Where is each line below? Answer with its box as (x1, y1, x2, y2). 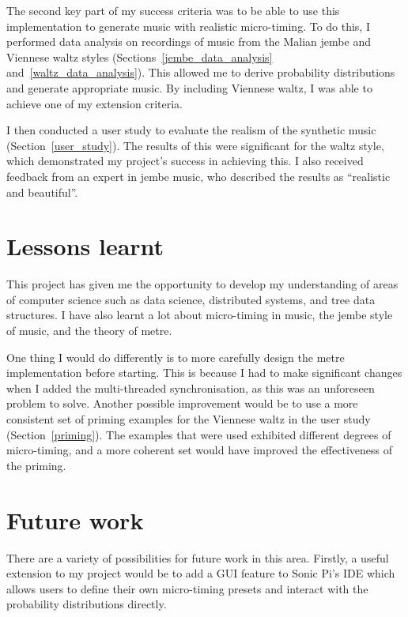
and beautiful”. (6, 183, 78, 200)
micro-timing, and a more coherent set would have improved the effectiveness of (6, 442, 392, 458)
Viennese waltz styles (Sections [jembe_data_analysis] (6, 48, 273, 65)
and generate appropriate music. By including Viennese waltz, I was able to (6, 79, 372, 96)
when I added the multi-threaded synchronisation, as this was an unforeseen (6, 379, 375, 396)
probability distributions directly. (6, 596, 167, 612)
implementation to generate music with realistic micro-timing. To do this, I (6, 17, 370, 34)
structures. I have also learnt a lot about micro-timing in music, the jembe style (6, 307, 393, 323)
